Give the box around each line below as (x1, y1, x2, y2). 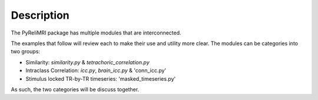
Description (11, 9, 70, 22)
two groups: (11, 48, 41, 55)
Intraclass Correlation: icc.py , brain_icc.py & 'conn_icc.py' (25, 67, 167, 74)
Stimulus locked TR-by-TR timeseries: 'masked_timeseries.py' (25, 75, 176, 82)
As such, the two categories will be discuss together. (11, 85, 140, 93)
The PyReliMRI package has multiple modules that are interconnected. (11, 29, 182, 36)
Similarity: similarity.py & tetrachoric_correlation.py (25, 58, 150, 65)
